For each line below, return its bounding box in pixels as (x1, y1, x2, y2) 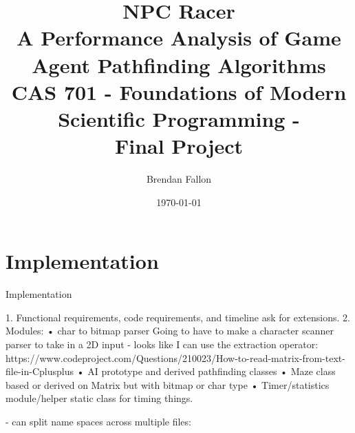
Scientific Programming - (58, 104, 300, 132)
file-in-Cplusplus (6, 364, 74, 379)
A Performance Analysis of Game (17, 23, 341, 52)
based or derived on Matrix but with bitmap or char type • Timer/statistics (6, 377, 330, 392)
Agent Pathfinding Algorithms (32, 50, 326, 79)
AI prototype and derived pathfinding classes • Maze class (87, 364, 336, 379)
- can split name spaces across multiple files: (6, 414, 191, 428)
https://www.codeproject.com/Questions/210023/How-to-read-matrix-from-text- (6, 350, 345, 365)
